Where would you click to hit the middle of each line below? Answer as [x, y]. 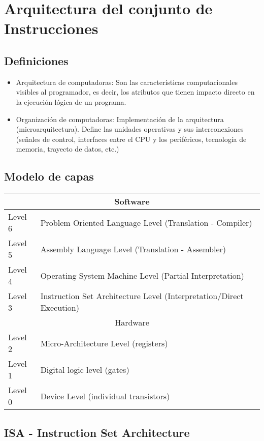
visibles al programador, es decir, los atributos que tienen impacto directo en [135, 92]
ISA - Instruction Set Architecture [97, 432]
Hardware [132, 322]
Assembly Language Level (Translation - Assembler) [133, 249]
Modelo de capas [49, 176]
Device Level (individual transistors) [105, 396]
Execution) [60, 308]
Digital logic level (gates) [85, 369]
